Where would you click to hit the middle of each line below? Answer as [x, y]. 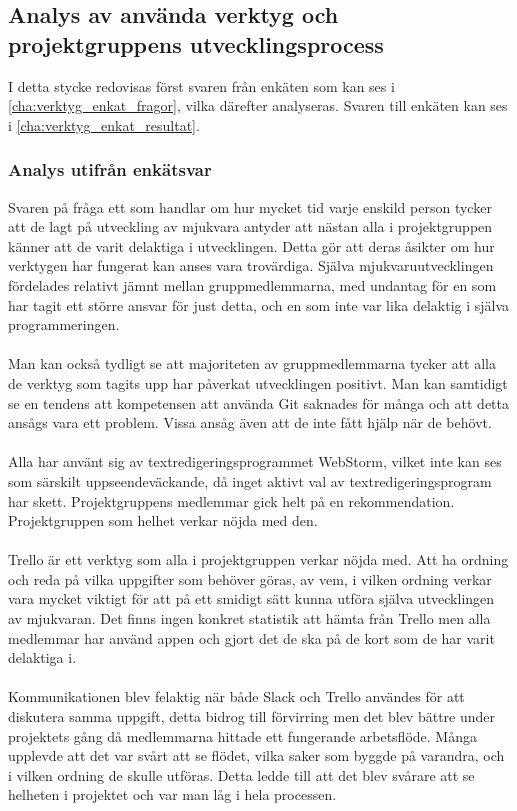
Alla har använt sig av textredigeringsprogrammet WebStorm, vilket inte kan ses [255, 461]
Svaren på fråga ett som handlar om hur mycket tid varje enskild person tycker [250, 206]
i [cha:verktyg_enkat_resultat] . [104, 124]
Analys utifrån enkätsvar [110, 169]
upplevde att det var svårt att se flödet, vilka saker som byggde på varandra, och [256, 755]
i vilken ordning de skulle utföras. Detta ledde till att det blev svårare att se [241, 774]
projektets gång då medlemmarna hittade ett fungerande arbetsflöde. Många [242, 735]
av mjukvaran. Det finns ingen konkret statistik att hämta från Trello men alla [249, 618]
